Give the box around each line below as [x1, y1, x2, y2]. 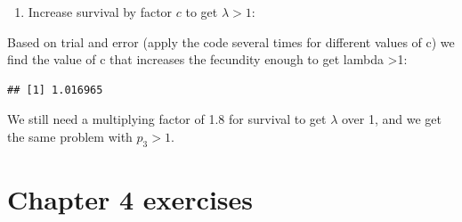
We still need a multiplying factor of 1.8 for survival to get [7, 110, 327, 128]
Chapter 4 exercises [7, 180, 253, 217]
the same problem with [7, 127, 133, 145]
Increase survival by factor [28, 3, 173, 21]
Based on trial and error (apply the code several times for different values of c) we [7, 32, 455, 51]
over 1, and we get [341, 110, 442, 128]
